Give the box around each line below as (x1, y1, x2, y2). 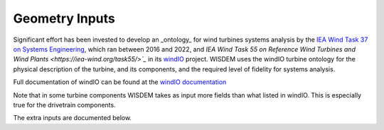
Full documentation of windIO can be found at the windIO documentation (13, 78, 227, 86)
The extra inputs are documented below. (13, 114, 132, 122)
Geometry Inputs (13, 11, 115, 26)
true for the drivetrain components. (13, 100, 117, 109)
